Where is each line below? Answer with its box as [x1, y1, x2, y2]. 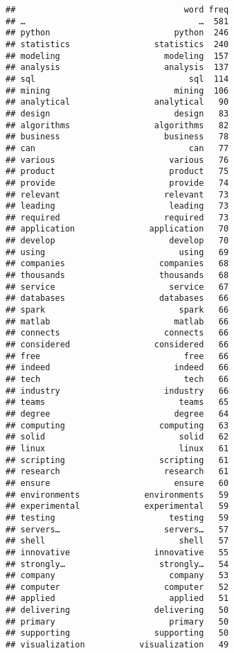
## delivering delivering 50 [6, 605, 229, 616]
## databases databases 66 [6, 293, 229, 304]
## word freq [6, 5, 229, 15]
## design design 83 [6, 108, 229, 119]
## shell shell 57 [6, 536, 229, 546]
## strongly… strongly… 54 [6, 559, 229, 569]
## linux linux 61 [6, 443, 229, 453]
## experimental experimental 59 [6, 501, 229, 512]
